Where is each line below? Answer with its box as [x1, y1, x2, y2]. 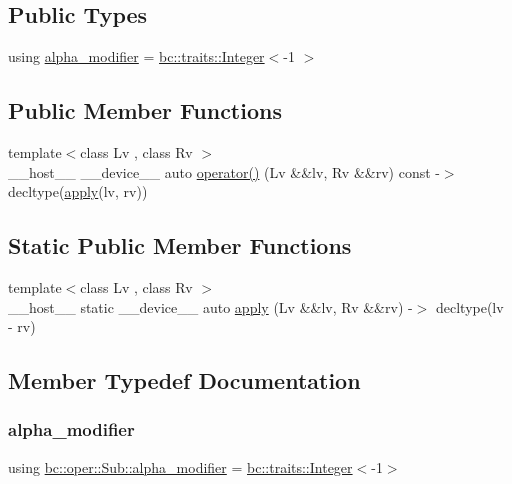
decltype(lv [435, 296, 504, 317]
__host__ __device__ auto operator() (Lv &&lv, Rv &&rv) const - [8, 161, 440, 182]
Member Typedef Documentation [8, 365, 361, 396]
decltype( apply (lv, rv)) [8, 181, 148, 202]
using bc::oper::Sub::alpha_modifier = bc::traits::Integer [8, 456, 353, 477]
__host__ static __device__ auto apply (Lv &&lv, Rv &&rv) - [8, 296, 413, 317]
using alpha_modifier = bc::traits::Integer [8, 46, 265, 67]
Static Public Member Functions [8, 230, 352, 261]
